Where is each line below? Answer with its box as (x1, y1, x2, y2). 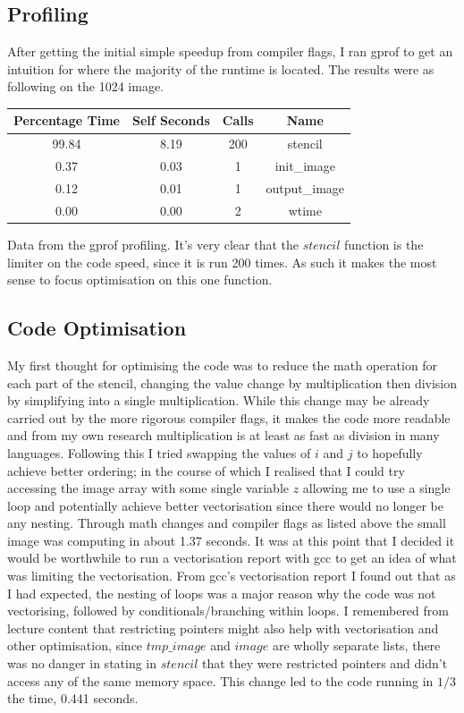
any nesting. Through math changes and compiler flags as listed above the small (7, 514, 446, 532)
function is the (343, 234, 424, 253)
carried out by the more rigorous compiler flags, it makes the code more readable (7, 408, 451, 427)
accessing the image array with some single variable (7, 479, 289, 497)
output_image (266, 179, 345, 198)
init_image (274, 157, 335, 175)
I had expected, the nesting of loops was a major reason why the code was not (7, 583, 436, 602)
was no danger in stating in (7, 654, 157, 673)
